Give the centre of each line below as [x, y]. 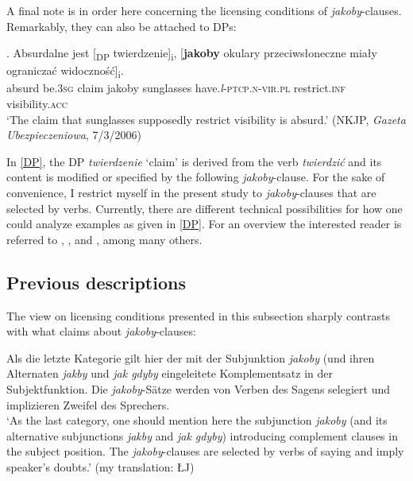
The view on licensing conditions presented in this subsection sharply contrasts [199, 315]
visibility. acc [37, 104]
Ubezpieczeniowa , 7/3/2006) [74, 135]
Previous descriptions [96, 282]
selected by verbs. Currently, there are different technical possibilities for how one [205, 208]
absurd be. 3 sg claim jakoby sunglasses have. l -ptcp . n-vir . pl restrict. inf [176, 88]
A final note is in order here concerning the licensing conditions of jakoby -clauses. [204, 10]
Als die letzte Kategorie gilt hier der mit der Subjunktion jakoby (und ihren [191, 357]
